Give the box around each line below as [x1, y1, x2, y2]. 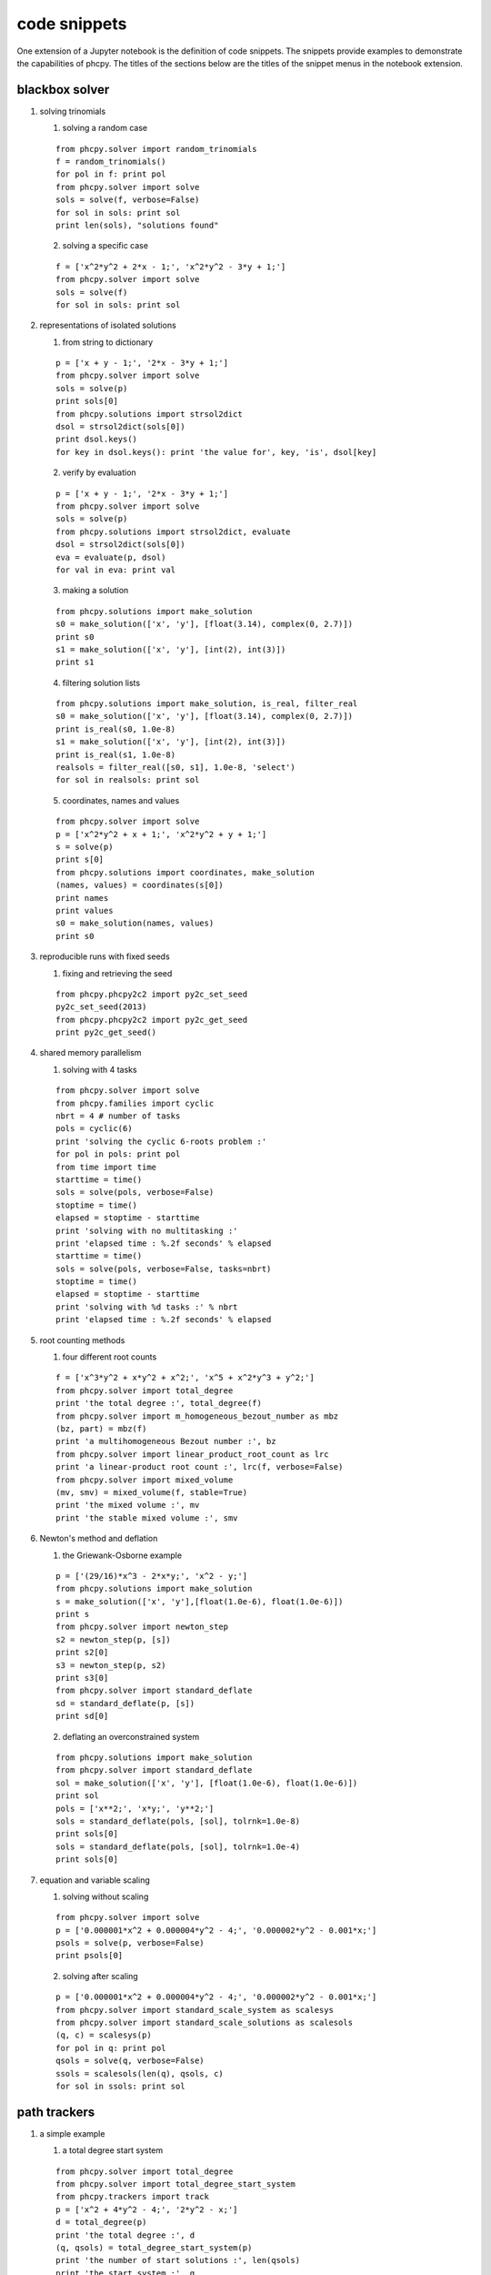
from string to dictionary [62, 337, 154, 348]
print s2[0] [55, 1647, 109, 1658]
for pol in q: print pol [55, 2043, 166, 2053]
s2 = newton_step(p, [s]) [55, 1634, 172, 1644]
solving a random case [62, 123, 148, 134]
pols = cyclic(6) [55, 1124, 133, 1134]
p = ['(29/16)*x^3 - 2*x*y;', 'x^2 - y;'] [55, 1571, 248, 1581]
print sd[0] [55, 1711, 109, 1722]
